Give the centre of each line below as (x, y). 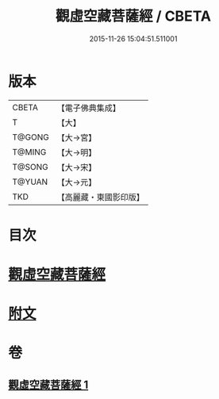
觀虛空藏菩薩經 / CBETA (133, 16)
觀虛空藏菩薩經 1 (48, 384)
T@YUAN (30, 182)
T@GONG (31, 137)
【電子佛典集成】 (88, 108)
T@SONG (31, 167)
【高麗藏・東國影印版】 (100, 197)
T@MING (29, 152)
